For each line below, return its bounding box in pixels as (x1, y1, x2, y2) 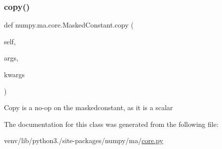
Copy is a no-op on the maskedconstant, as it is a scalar (4, 102, 173, 113)
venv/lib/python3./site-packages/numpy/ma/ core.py (4, 135, 163, 146)
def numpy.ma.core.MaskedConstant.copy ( (4, 20, 134, 30)
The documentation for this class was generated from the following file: (4, 119, 219, 129)
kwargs (4, 69, 25, 79)
